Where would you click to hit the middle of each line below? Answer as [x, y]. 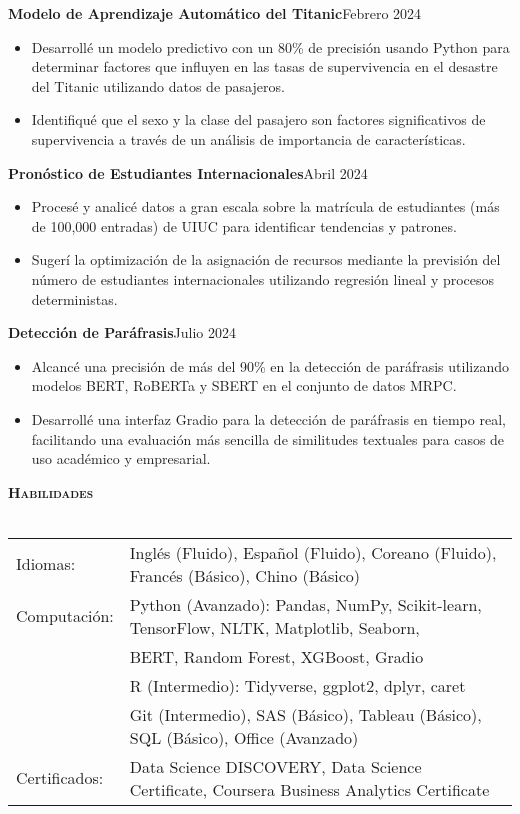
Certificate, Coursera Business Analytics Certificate [309, 789]
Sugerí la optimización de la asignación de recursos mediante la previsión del [266, 259]
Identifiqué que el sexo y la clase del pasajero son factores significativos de [258, 119]
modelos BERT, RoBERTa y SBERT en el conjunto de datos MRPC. [244, 385]
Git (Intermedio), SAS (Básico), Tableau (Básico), [305, 714]
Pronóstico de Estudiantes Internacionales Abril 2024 [188, 172]
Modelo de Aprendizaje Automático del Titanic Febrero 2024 [215, 13]
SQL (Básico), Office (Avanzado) [244, 737]
